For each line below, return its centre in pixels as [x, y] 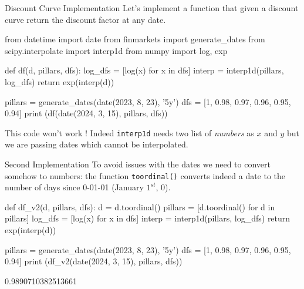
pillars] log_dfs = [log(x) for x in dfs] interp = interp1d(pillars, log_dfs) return [148, 218]
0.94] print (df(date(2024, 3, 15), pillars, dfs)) [86, 113]
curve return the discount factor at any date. [85, 19]
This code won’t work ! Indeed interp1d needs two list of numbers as [129, 132]
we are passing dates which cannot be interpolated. [97, 144]
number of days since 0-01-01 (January [74, 187]
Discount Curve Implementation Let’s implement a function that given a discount [152, 8]
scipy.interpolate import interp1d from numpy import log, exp [116, 50]
